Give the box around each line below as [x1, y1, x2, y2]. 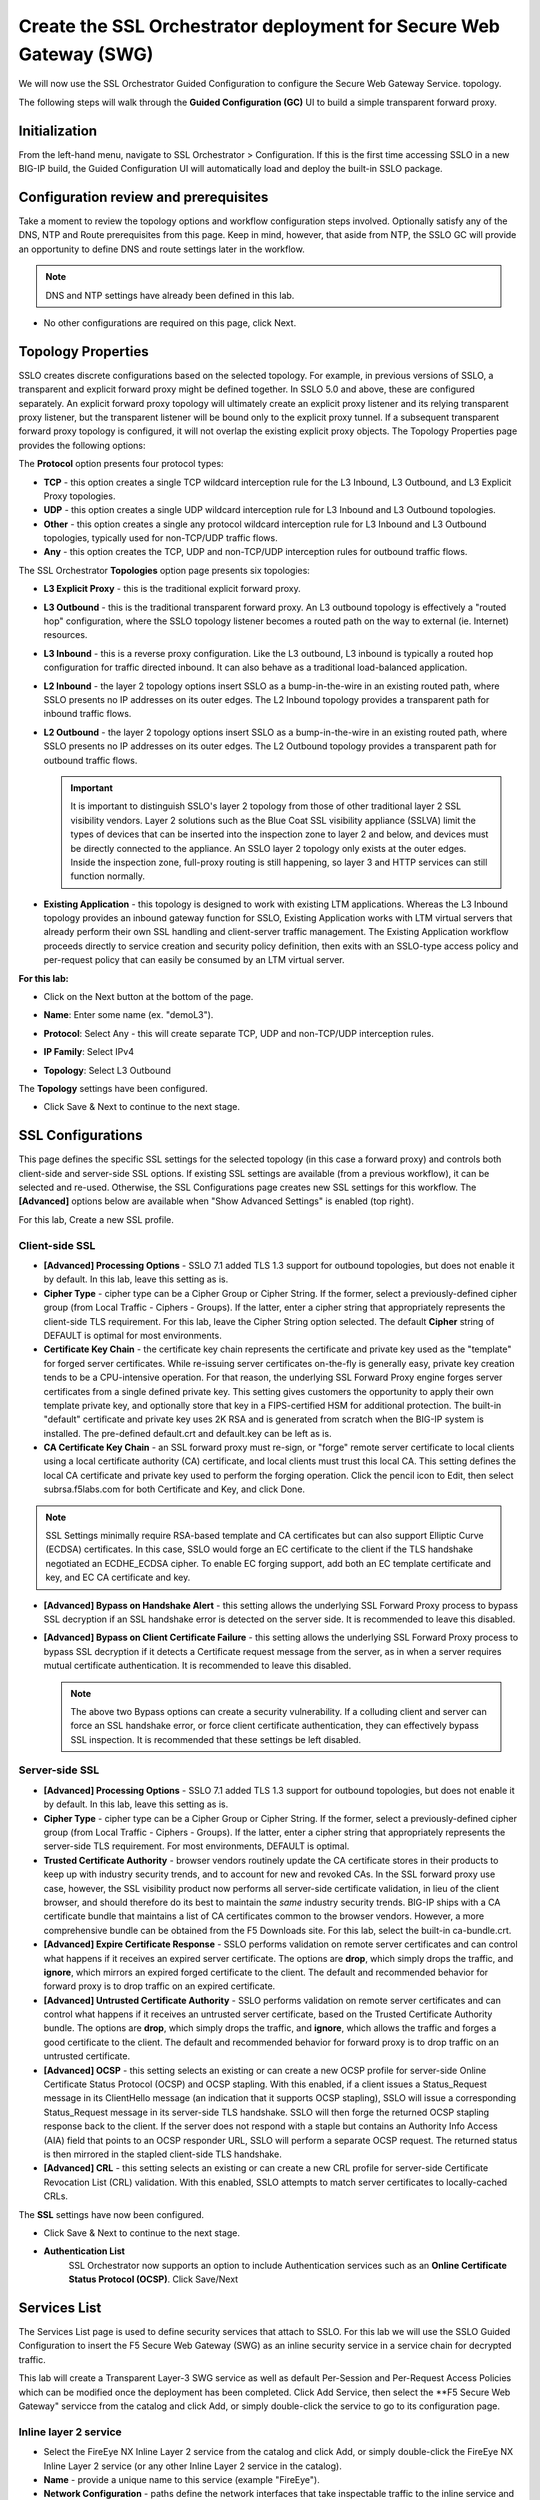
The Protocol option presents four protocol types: [18, 458, 224, 470]
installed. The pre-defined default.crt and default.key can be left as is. [43, 1427, 332, 1439]
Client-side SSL [18, 1238, 96, 1252]
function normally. [70, 870, 145, 882]
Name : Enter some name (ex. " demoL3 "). [43, 1009, 214, 1021]
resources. [43, 629, 88, 641]
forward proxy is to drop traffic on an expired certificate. [43, 1980, 276, 1992]
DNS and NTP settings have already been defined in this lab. [45, 289, 295, 301]
